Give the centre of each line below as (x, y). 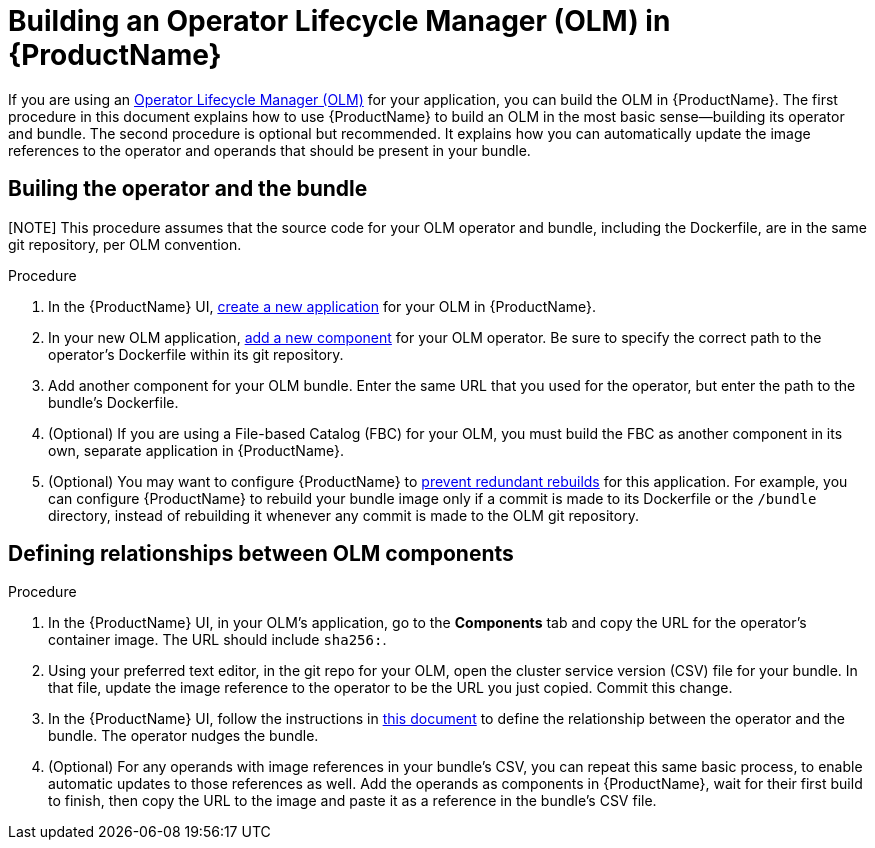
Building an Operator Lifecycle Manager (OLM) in (339, 21)
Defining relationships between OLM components (261, 554)
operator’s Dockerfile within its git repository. (196, 354)
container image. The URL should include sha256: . (217, 640)
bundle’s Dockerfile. (113, 402)
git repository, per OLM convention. (125, 244)
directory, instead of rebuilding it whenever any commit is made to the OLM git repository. (343, 515)
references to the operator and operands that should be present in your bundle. (269, 150)
